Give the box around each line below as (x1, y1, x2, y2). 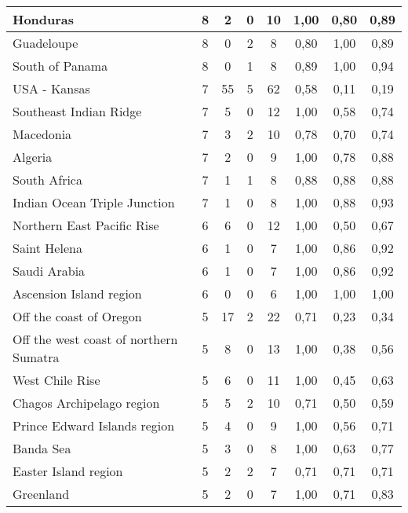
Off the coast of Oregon (13, 307, 142, 325)
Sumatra (13, 348, 60, 366)
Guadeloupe (13, 34, 78, 52)
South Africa (13, 170, 82, 189)
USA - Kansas (13, 79, 90, 97)
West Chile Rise (13, 371, 100, 389)
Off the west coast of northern (13, 330, 178, 348)
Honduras (13, 10, 75, 28)
